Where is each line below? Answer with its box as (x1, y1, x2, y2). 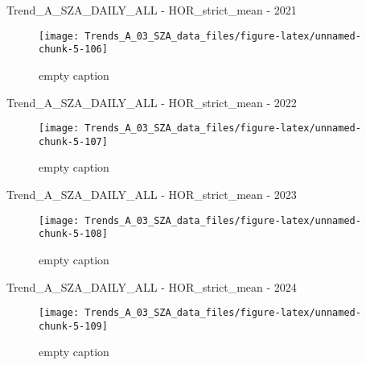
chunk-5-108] (39, 228, 108, 240)
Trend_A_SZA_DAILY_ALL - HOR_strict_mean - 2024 (6, 278, 297, 295)
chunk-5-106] (39, 44, 108, 56)
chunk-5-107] (39, 135, 108, 147)
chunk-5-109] (39, 320, 108, 332)
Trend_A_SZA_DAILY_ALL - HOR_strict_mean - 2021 (6, 2, 297, 18)
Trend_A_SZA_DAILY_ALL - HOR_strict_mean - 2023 (6, 186, 297, 202)
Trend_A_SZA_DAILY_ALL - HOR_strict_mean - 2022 (6, 93, 297, 110)
